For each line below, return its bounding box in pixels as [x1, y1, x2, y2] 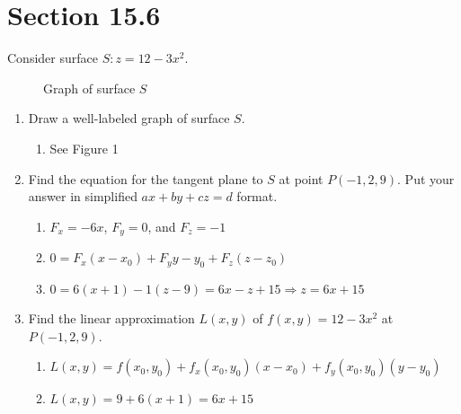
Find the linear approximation [28, 308, 195, 327]
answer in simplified [28, 187, 137, 206]
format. [236, 187, 278, 206]
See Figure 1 [49, 138, 119, 157]
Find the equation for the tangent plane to [28, 169, 263, 188]
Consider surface [7, 48, 98, 67]
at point [279, 169, 324, 188]
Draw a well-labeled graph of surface [28, 109, 230, 128]
